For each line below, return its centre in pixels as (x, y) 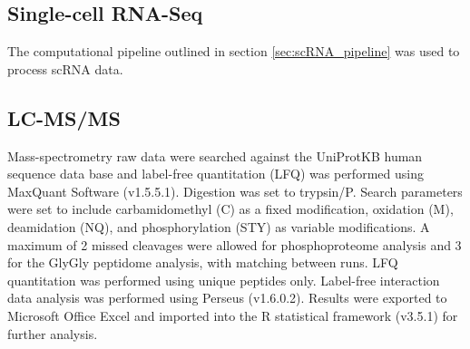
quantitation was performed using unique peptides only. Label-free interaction (224, 280)
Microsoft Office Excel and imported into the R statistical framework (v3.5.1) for (233, 315)
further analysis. (53, 333)
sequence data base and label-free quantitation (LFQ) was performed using (215, 174)
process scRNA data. (65, 68)
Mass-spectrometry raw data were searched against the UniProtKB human (215, 155)
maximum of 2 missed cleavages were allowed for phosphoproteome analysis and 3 (235, 244)
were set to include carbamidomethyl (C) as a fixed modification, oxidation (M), (230, 209)
